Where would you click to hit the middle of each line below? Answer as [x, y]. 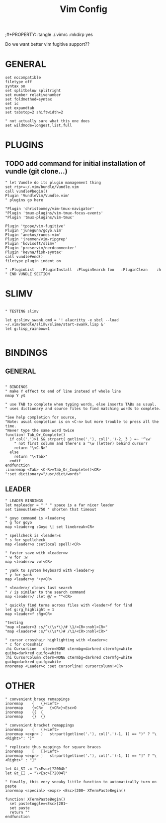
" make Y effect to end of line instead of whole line [63, 392]
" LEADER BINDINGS [24, 501]
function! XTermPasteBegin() [35, 799]
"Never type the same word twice [40, 431]
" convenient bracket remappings [40, 725]
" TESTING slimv [22, 311]
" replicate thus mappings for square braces [53, 747]
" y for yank [19, 575]
